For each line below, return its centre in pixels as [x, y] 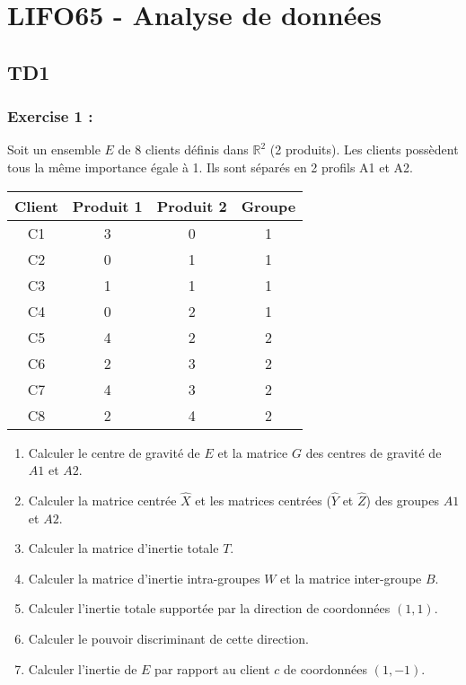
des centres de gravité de [374, 452]
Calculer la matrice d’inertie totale [123, 548]
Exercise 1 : [50, 116]
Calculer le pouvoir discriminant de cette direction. [168, 638]
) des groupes [402, 500]
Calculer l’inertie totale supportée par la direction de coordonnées [209, 608]
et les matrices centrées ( [263, 500]
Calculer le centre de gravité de [114, 452]
